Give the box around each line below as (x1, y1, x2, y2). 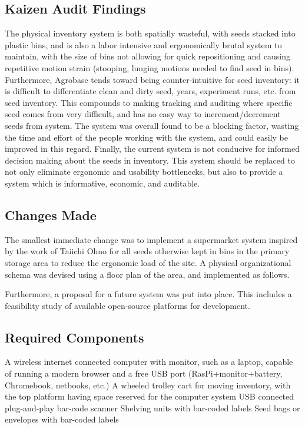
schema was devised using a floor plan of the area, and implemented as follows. (5, 268, 290, 280)
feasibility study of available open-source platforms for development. (5, 299, 250, 311)
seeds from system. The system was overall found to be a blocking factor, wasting (5, 119, 299, 131)
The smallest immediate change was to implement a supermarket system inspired (5, 233, 298, 245)
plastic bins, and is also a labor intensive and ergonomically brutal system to (5, 38, 282, 51)
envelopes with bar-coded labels (5, 413, 119, 425)
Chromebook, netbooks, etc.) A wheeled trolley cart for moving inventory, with (5, 378, 291, 391)
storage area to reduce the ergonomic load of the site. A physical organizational (5, 256, 291, 268)
